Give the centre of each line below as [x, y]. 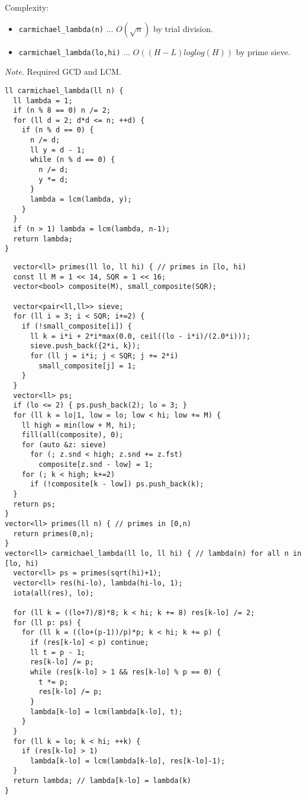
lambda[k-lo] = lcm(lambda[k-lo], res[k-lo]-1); [128, 761]
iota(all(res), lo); [54, 593]
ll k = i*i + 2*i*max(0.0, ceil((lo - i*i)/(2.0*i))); [140, 336]
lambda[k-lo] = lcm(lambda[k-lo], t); [106, 712]
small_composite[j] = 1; [87, 366]
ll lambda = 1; [43, 101]
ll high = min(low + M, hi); [79, 425]
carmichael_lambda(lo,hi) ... [74, 51]
